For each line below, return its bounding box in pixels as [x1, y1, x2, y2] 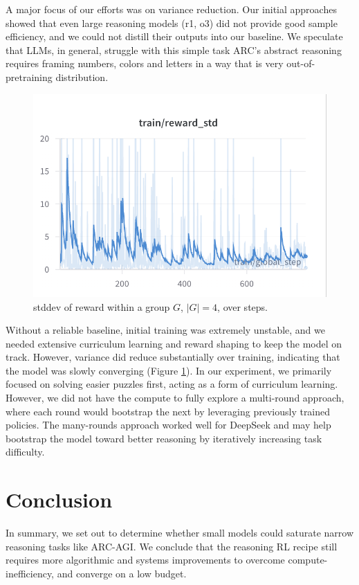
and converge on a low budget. [57, 566, 187, 580]
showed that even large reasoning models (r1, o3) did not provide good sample [6, 15, 338, 30]
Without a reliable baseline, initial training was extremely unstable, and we [6, 323, 325, 337]
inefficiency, [6, 566, 54, 580]
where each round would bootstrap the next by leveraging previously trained [6, 404, 331, 418]
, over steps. [217, 299, 268, 314]
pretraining [6, 69, 53, 84]
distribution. [55, 69, 109, 84]
